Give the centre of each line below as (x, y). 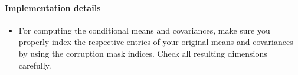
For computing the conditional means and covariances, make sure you (144, 30)
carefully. (35, 65)
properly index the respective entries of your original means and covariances (156, 42)
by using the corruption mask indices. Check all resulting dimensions (143, 53)
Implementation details (53, 7)
